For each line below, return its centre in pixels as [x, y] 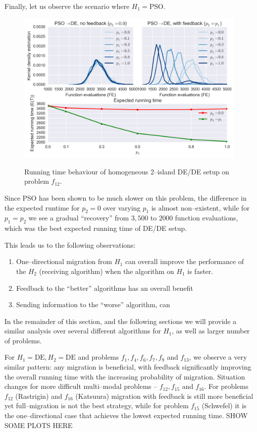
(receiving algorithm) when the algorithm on [106, 271]
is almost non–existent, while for [200, 207]
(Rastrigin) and [39, 396]
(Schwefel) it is [224, 405]
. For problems [226, 386]
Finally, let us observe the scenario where [67, 6]
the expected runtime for [42, 207]
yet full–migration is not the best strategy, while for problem [97, 405]
